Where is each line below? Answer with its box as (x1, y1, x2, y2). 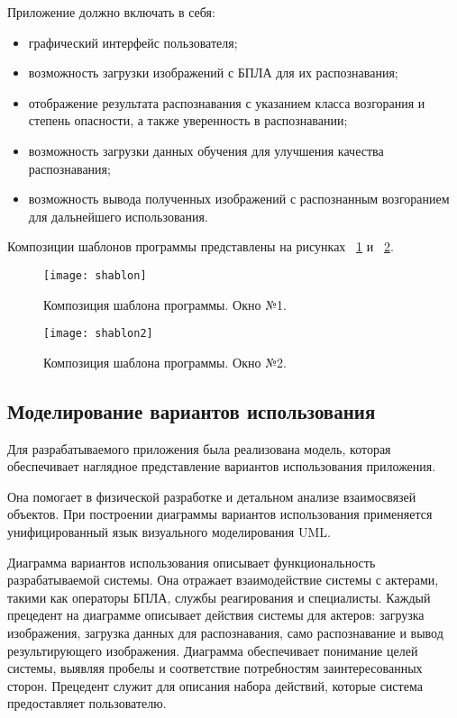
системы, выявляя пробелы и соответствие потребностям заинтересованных (7, 659, 423, 677)
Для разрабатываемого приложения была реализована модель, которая (7, 439, 391, 458)
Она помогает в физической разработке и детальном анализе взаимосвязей (7, 486, 416, 505)
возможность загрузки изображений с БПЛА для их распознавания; (28, 63, 398, 82)
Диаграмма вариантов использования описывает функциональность (7, 552, 376, 571)
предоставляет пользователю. (7, 694, 167, 713)
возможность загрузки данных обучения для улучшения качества (28, 141, 384, 159)
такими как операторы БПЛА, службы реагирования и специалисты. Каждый (7, 587, 431, 606)
